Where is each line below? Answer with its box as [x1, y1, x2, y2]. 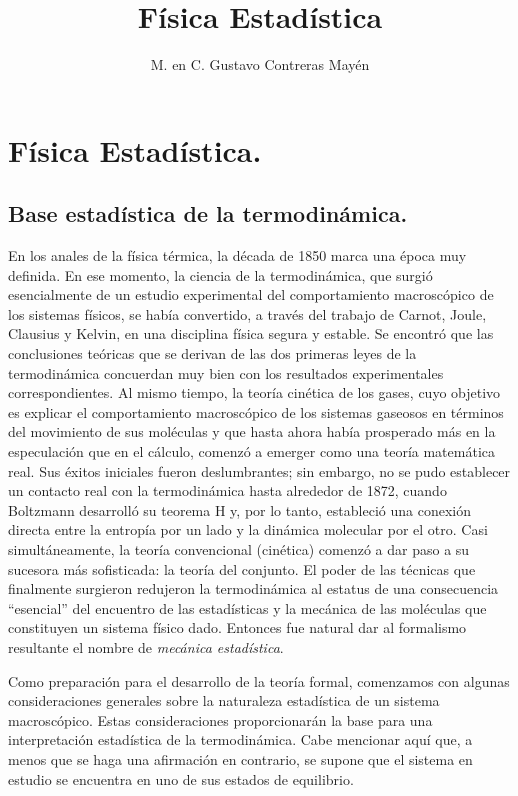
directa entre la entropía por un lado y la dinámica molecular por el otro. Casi [8, 519, 488, 540]
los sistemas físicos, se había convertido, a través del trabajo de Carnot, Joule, [8, 303, 487, 324]
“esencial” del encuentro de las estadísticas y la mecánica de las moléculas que [8, 597, 487, 618]
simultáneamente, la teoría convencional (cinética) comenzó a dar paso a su [8, 539, 470, 560]
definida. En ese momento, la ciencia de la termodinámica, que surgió [8, 264, 433, 285]
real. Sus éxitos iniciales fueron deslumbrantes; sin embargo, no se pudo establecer [8, 460, 511, 481]
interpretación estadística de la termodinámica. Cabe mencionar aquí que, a [8, 729, 473, 750]
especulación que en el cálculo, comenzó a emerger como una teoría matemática [8, 441, 495, 462]
